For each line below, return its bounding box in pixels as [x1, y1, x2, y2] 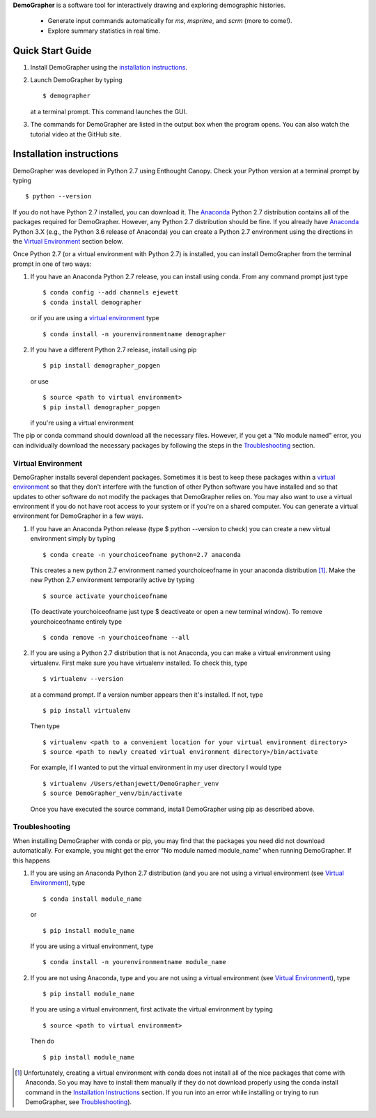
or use [30, 377, 49, 386]
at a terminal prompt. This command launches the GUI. [30, 107, 187, 116]
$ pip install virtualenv [42, 707, 132, 714]
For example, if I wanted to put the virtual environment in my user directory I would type [30, 763, 282, 772]
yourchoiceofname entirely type [30, 617, 122, 626]
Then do [30, 1037, 55, 1046]
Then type [30, 722, 61, 730]
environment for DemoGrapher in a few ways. [13, 512, 144, 520]
